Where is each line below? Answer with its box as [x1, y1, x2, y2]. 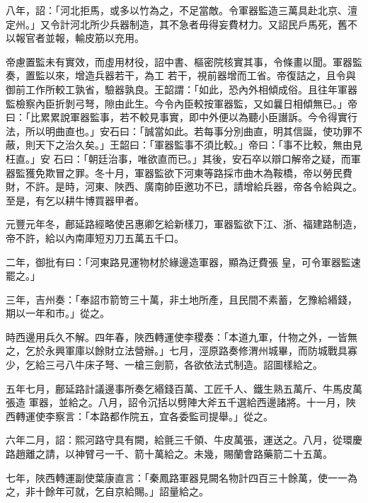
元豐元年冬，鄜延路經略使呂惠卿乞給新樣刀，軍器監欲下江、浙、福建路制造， [6, 216, 362, 231]
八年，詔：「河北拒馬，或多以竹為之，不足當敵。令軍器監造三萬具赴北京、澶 [6, 3, 357, 17]
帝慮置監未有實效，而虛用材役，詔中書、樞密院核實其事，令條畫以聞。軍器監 [6, 54, 362, 69]
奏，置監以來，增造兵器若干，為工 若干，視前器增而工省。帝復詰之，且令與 [6, 68, 356, 83]
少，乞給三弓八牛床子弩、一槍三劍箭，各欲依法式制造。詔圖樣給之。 [6, 357, 323, 372]
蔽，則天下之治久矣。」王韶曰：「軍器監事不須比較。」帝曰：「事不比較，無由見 [6, 137, 362, 152]
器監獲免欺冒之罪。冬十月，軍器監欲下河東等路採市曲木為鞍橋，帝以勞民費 [6, 165, 352, 180]
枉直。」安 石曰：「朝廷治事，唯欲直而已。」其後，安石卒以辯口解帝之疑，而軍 [6, 151, 361, 166]
